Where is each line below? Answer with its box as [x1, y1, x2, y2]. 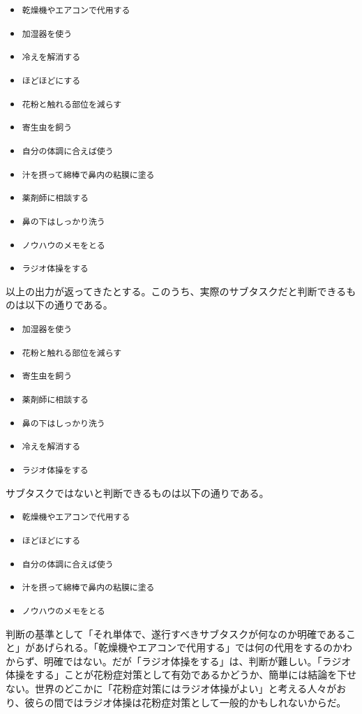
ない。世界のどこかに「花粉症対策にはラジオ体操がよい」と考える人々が [6, 680, 337, 695]
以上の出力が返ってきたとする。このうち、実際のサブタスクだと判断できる [6, 283, 347, 298]
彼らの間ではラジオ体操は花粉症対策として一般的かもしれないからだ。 [24, 694, 347, 709]
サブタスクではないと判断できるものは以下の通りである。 [6, 485, 269, 500]
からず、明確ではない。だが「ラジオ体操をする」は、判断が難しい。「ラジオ [6, 653, 352, 668]
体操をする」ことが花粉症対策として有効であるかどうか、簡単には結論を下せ [6, 667, 357, 682]
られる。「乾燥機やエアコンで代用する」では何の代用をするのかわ [54, 640, 352, 655]
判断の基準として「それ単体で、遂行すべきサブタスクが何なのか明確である [6, 626, 346, 641]
